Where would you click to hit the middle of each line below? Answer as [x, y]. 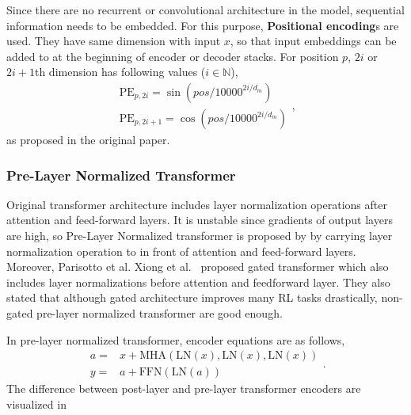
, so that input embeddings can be [313, 41]
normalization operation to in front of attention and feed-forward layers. [181, 251]
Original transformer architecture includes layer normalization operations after [197, 204]
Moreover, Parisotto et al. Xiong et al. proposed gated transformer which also [198, 267]
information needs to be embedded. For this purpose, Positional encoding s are [203, 25]
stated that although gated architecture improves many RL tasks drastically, [192, 297]
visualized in [36, 404]
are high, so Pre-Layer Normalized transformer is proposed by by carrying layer [200, 236]
